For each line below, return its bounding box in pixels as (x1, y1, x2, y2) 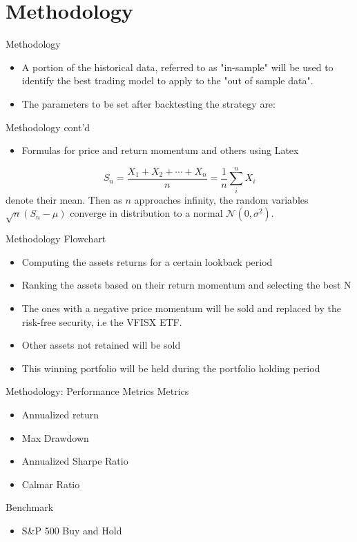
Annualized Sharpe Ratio (21, 454, 128, 468)
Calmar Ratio (21, 476, 80, 491)
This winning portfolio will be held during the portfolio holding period (21, 360, 320, 375)
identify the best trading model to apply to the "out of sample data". (21, 73, 313, 88)
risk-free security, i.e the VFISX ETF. (21, 314, 182, 329)
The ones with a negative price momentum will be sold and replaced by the (21, 300, 341, 315)
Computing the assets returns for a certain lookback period (21, 254, 273, 269)
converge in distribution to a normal (70, 206, 223, 220)
